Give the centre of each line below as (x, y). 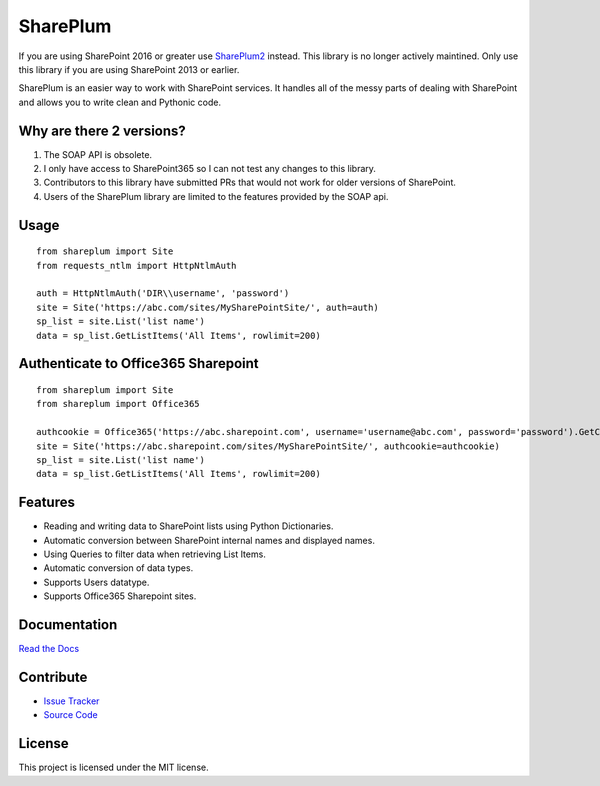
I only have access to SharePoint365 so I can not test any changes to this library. (210, 169)
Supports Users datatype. (96, 582)
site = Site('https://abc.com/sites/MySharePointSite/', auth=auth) (207, 307)
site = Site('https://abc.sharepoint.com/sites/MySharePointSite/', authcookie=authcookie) (268, 446)
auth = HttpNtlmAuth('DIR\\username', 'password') (163, 293)
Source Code (71, 715)
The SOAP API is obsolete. (98, 154)
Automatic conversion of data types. (118, 568)
